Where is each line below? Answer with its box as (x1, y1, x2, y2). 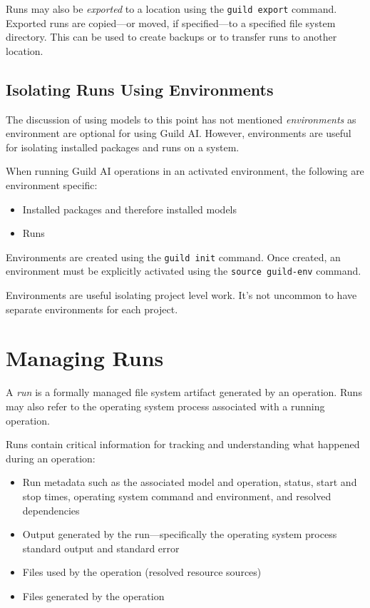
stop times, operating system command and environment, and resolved (22, 488, 332, 503)
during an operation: (6, 450, 96, 465)
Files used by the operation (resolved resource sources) (22, 564, 262, 579)
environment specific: (6, 178, 98, 193)
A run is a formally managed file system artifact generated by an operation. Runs (6, 385, 362, 400)
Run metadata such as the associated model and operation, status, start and (22, 475, 357, 490)
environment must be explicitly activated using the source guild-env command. (6, 263, 361, 278)
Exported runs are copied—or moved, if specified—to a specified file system (6, 15, 336, 30)
